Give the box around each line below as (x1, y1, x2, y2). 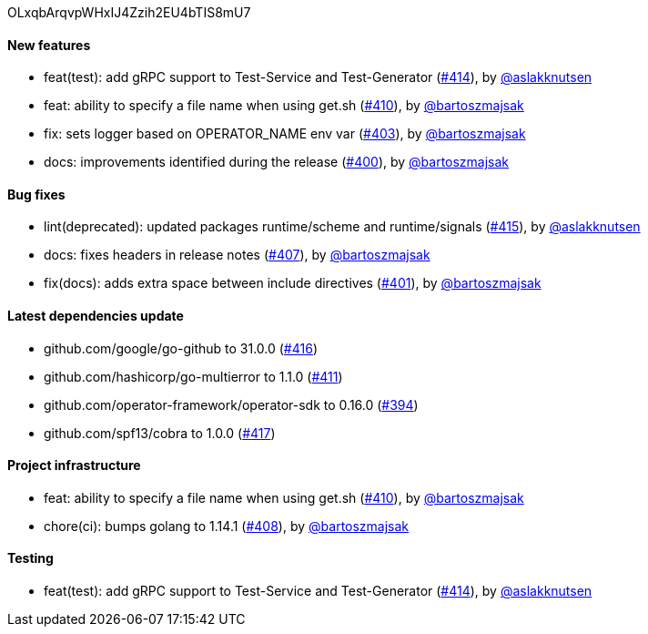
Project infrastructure (7, 457, 141, 474)
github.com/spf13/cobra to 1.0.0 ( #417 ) (44, 424, 276, 441)
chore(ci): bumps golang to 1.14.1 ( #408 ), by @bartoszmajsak (44, 517, 410, 534)
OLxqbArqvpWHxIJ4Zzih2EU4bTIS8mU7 (7, 5, 251, 20)
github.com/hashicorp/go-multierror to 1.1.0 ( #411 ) (44, 368, 343, 384)
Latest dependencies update (7, 308, 184, 324)
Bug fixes (7, 186, 66, 202)
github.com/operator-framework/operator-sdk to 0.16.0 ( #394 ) (44, 396, 419, 413)
